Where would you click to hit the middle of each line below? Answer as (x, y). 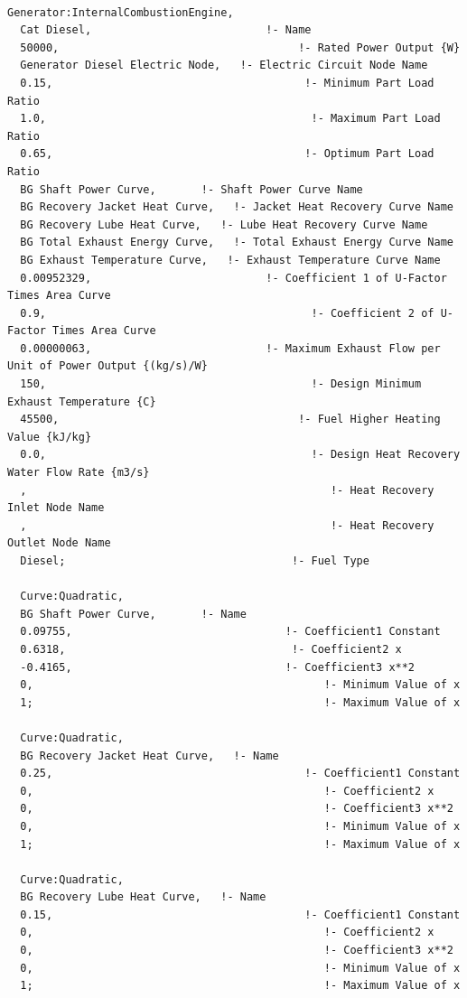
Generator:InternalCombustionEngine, (121, 12)
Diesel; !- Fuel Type (195, 561)
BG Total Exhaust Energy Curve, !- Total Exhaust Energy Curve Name (237, 243)
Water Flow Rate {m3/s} (79, 473)
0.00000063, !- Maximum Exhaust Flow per (230, 348)
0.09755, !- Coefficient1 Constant (230, 632)
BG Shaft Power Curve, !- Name (133, 614)
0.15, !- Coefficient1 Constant (240, 914)
